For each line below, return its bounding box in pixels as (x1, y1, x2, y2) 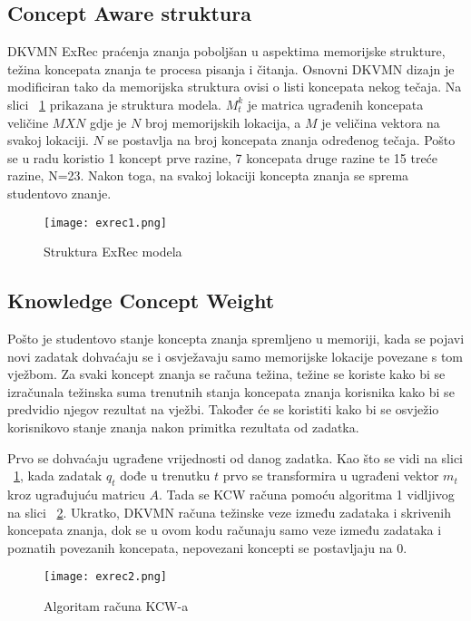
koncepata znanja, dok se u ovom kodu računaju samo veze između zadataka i (7, 520, 442, 539)
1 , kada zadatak (14, 466, 103, 485)
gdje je (89, 112, 127, 131)
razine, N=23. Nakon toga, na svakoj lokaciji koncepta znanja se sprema (7, 166, 409, 185)
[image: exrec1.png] (44, 216, 168, 229)
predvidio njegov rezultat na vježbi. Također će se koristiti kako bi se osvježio (7, 400, 439, 419)
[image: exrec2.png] (44, 570, 168, 584)
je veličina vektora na (321, 112, 440, 131)
